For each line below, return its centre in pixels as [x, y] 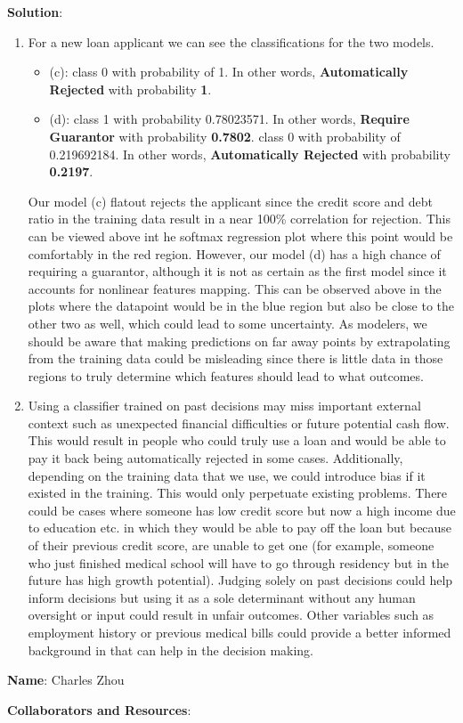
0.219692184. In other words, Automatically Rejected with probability [250, 154]
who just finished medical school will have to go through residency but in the [238, 562]
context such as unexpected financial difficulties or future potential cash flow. [239, 422]
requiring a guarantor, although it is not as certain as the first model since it [237, 271]
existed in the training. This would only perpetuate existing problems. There [238, 493]
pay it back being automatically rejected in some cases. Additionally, [215, 458]
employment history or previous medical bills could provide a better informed [240, 632]
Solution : [35, 12]
